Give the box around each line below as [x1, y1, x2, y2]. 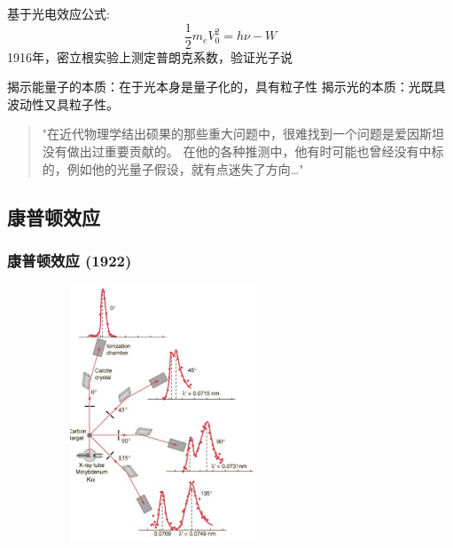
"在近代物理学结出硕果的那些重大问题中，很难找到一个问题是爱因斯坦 [42, 124, 445, 143]
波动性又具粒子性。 [7, 94, 119, 113]
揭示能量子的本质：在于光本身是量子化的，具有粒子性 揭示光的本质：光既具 [7, 77, 446, 96]
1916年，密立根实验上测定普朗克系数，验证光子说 [7, 47, 293, 66]
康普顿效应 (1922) [7, 249, 132, 271]
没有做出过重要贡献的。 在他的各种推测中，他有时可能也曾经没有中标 [42, 142, 444, 161]
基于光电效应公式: [7, 4, 110, 22]
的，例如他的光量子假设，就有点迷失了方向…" [42, 159, 304, 178]
